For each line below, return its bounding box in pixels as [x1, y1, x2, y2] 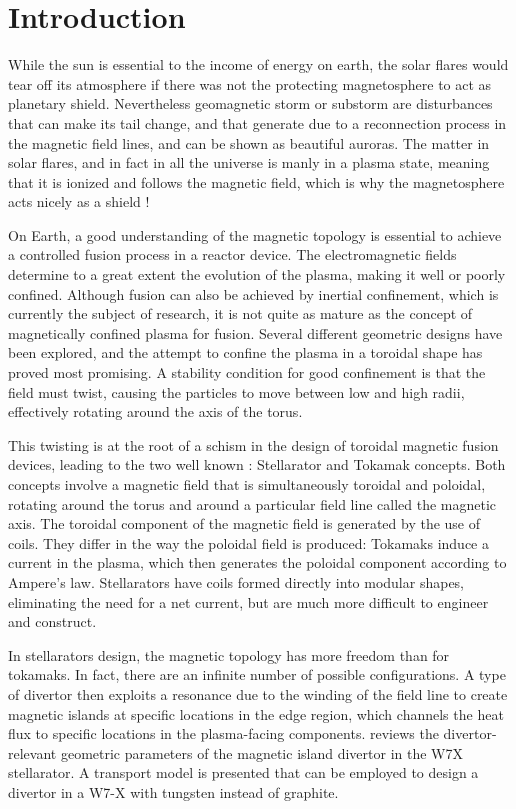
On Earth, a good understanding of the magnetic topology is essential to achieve [8, 224, 502, 245]
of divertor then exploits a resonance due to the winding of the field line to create [8, 683, 508, 704]
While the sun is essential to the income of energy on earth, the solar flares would [8, 54, 509, 75]
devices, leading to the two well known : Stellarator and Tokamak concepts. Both [8, 454, 506, 475]
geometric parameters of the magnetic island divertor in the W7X [60, 742, 463, 763]
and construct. [8, 611, 97, 632]
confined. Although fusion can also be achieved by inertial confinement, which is [8, 283, 499, 304]
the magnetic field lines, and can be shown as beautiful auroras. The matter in [8, 132, 490, 153]
